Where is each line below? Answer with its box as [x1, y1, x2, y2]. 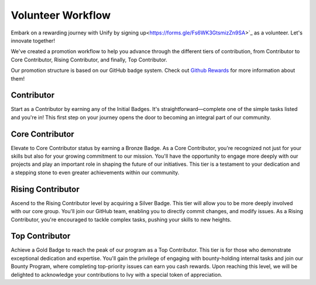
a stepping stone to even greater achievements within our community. [11, 169, 180, 176]
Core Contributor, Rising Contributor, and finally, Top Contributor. [11, 56, 168, 63]
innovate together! [11, 37, 56, 44]
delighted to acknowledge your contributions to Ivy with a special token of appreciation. [11, 271, 222, 278]
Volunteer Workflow [11, 9, 111, 22]
